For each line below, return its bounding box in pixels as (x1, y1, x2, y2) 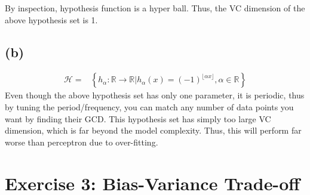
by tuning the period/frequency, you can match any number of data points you (5, 101, 294, 113)
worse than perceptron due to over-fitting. (5, 135, 158, 148)
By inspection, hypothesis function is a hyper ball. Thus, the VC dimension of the (5, 2, 305, 14)
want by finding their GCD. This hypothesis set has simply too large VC (5, 112, 271, 125)
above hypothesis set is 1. (5, 13, 98, 26)
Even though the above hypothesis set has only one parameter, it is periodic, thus (5, 89, 305, 101)
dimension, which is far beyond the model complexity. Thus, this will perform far (5, 124, 302, 137)
